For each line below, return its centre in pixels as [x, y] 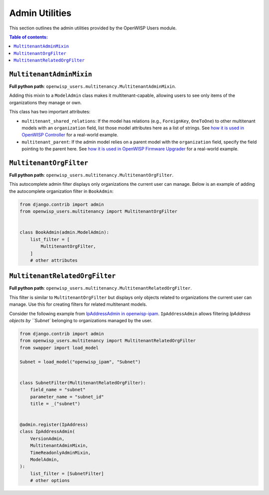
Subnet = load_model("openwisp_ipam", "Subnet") [80, 362]
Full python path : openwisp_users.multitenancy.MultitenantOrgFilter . [91, 175]
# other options [50, 481]
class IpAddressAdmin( [47, 432]
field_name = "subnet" [58, 390]
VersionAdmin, [47, 439]
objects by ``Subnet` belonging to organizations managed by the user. [81, 320]
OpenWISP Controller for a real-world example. [70, 135]
